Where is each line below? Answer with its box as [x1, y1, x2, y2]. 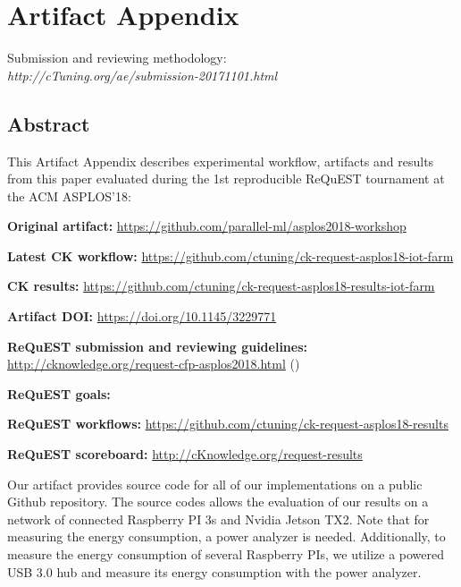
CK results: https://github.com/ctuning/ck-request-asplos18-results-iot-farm [7, 276, 435, 295]
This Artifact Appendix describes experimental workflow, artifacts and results [7, 151, 434, 170]
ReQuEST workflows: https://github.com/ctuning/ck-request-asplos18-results [7, 414, 448, 433]
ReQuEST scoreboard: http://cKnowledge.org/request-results [7, 445, 363, 464]
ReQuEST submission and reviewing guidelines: [7, 336, 308, 355]
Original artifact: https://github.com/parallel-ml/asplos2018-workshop [7, 217, 407, 235]
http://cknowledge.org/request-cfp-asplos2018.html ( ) [7, 354, 300, 373]
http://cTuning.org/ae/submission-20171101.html [7, 65, 278, 84]
